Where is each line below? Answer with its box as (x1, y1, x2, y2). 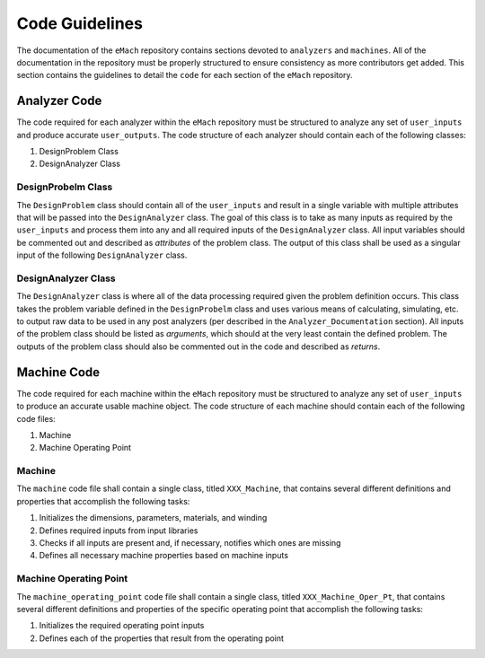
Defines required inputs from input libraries (39, 525, 198, 536)
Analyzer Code (16, 93, 102, 109)
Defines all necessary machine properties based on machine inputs (39, 550, 289, 561)
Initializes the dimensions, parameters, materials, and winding (39, 513, 268, 523)
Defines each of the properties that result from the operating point (39, 633, 285, 644)
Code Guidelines (16, 13, 144, 33)
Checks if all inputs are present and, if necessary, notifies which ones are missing (39, 537, 341, 548)
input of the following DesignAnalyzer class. (16, 250, 188, 260)
